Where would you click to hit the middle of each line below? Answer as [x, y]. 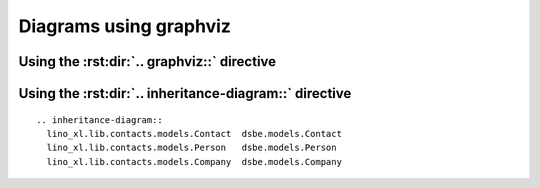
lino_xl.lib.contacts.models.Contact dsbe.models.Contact [194, 133]
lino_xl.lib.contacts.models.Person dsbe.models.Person [191, 148]
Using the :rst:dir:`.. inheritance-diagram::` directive [185, 93]
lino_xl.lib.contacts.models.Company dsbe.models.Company [194, 161]
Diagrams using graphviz [125, 26]
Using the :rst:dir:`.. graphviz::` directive [147, 61]
